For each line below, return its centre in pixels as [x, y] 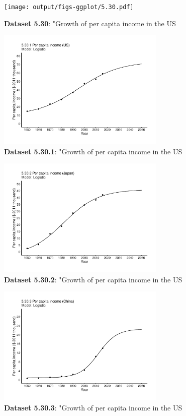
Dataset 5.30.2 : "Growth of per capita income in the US [93, 279]
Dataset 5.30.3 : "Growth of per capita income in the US [93, 407]
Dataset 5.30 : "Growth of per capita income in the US [90, 23]
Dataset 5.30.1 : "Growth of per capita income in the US [93, 151]
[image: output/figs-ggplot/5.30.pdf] [69, 7]
